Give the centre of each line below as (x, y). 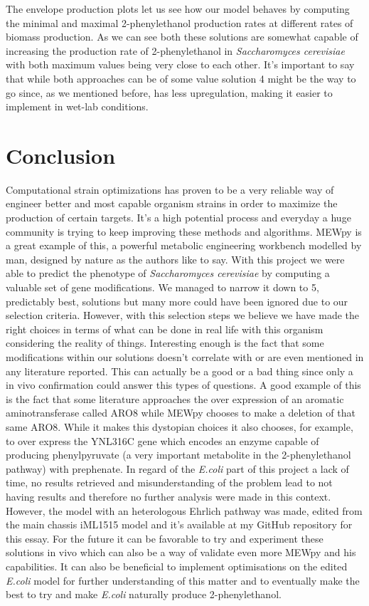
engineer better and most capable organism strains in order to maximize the (172, 203)
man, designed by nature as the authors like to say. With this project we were (175, 259)
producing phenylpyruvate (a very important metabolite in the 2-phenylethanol (178, 455)
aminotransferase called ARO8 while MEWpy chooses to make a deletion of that (181, 413)
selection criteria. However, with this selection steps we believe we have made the (182, 315)
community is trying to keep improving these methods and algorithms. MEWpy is (184, 231)
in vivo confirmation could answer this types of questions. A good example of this (183, 385)
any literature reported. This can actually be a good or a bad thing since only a (180, 371)
